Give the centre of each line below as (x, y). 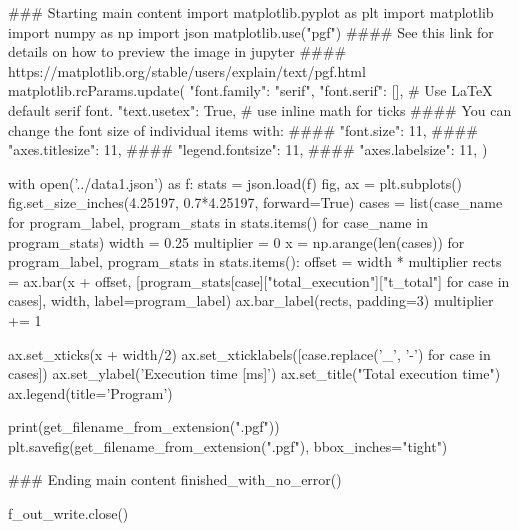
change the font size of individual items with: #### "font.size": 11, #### (243, 129)
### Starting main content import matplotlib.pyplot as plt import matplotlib (251, 12)
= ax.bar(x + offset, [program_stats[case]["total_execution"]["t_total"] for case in (259, 280)
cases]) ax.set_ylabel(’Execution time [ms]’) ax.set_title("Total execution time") (254, 373)
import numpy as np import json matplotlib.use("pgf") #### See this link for (251, 31)
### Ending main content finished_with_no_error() (175, 479)
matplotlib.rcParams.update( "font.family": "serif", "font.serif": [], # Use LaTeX (250, 90)
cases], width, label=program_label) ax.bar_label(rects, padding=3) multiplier (251, 300)
